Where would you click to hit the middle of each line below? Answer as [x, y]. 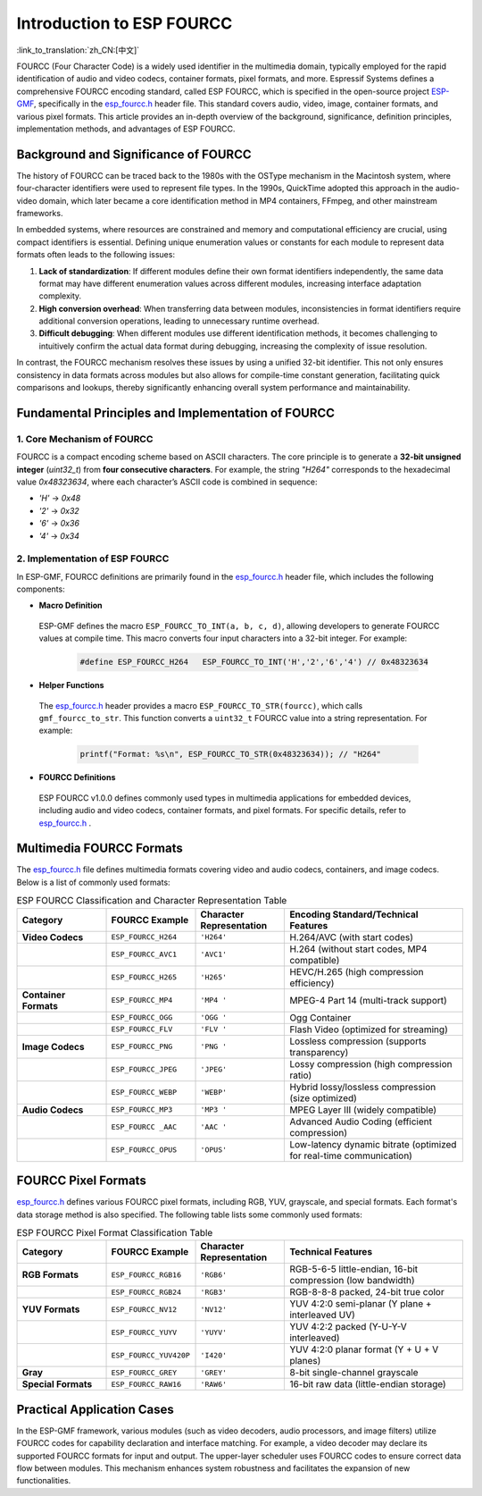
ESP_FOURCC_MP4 [142, 1000]
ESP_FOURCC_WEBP [144, 1093]
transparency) [319, 1052]
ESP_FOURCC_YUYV [144, 1332]
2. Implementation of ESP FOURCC [93, 559]
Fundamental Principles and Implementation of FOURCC [175, 412]
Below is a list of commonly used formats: [93, 882]
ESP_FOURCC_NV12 [144, 1309]
